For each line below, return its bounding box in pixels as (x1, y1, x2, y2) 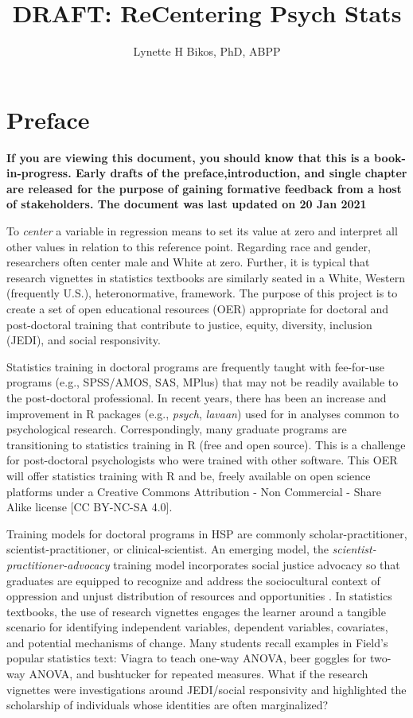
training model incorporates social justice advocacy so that (113, 556, 400, 572)
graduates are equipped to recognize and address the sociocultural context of (6, 572, 380, 588)
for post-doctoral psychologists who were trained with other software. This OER (6, 452, 398, 468)
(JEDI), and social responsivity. (6, 332, 161, 348)
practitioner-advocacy (6, 556, 110, 572)
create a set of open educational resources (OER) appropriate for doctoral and (6, 301, 389, 316)
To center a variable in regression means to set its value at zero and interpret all (6, 223, 398, 239)
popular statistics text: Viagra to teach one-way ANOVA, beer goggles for (6, 650, 367, 666)
